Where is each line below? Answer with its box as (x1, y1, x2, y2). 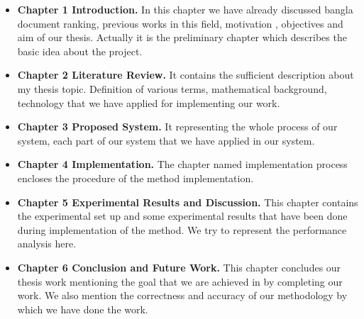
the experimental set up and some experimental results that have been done (17, 208, 348, 223)
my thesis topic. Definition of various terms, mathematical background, (17, 81, 327, 96)
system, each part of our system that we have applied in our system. (17, 133, 315, 147)
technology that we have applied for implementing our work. (17, 95, 280, 110)
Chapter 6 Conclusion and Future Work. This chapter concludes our (17, 259, 341, 274)
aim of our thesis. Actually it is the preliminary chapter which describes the (17, 30, 347, 45)
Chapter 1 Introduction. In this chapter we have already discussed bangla (17, 2, 353, 16)
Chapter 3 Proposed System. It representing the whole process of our (17, 119, 338, 134)
